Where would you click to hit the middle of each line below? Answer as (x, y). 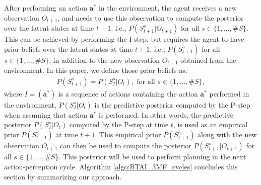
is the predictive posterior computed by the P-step (172, 104)
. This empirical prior (128, 134)
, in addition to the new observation (104, 60)
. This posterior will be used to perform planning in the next (152, 157)
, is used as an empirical (210, 124)
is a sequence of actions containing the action (128, 93)
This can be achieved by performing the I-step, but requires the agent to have (124, 39)
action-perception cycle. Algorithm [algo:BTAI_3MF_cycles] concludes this (121, 166)
